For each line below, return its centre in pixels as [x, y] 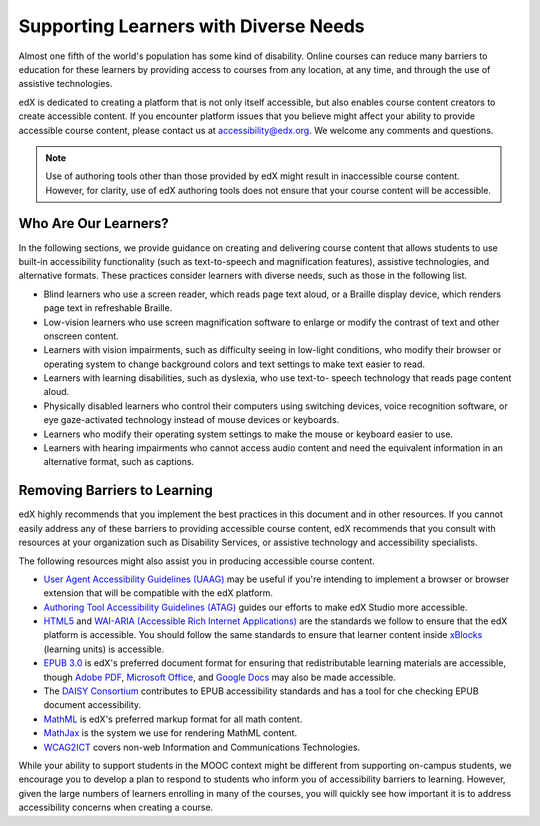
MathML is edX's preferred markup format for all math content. [173, 719]
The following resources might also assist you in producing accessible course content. [196, 561]
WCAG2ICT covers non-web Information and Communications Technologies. [202, 747]
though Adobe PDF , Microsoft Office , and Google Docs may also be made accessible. [220, 677]
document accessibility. [92, 705]
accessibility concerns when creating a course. [116, 807]
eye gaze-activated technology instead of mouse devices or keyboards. [191, 420]
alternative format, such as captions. [119, 462]
